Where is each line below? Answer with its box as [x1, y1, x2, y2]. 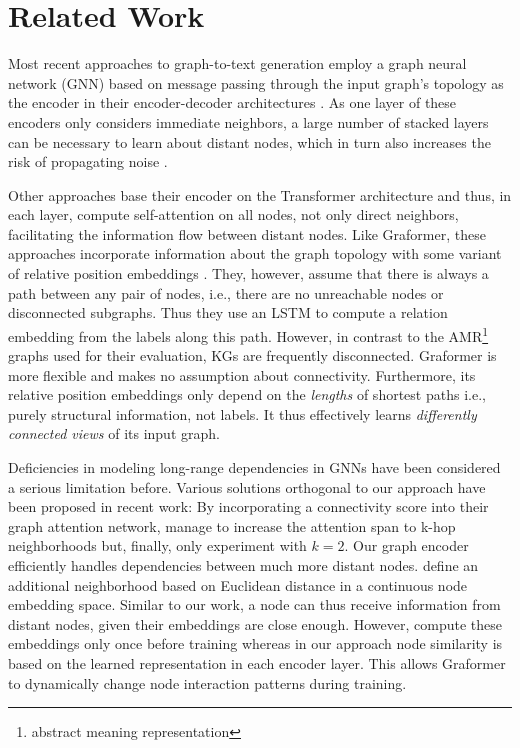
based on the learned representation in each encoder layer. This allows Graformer [8, 653, 506, 673]
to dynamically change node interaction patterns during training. [8, 672, 407, 693]
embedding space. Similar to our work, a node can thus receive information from [8, 594, 501, 615]
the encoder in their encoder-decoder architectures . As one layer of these [8, 92, 457, 113]
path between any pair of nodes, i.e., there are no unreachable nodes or [8, 282, 444, 303]
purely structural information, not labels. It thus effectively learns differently [8, 403, 477, 424]
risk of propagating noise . [8, 151, 168, 172]
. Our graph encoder [344, 535, 469, 556]
